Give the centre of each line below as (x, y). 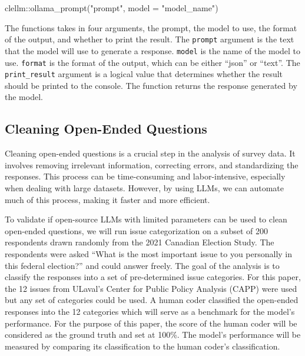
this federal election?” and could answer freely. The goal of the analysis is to (142, 265)
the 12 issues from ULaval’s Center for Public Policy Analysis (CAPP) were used (151, 288)
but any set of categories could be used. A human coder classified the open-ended (152, 300)
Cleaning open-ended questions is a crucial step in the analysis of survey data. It (150, 153)
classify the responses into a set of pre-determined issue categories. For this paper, (153, 277)
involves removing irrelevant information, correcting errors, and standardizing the (152, 164)
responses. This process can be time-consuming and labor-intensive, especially (145, 176)
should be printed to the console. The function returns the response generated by (151, 85)
